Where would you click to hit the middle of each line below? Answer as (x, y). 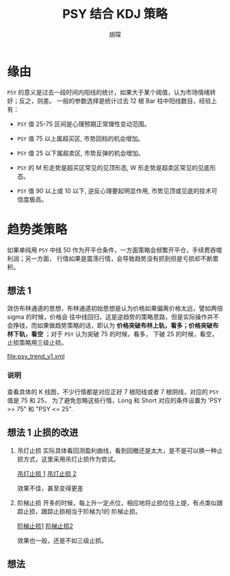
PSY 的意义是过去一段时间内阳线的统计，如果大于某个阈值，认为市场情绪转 (112, 92)
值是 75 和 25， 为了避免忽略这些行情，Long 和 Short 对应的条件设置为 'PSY (114, 400)
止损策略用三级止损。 (37, 343)
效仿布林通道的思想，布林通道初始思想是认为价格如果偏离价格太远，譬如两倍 (115, 309)
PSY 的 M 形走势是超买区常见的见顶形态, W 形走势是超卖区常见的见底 (113, 167)
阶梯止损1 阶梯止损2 (45, 526)
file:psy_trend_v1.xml (36, 357)
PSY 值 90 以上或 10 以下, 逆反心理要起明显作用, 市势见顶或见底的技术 (114, 191)
